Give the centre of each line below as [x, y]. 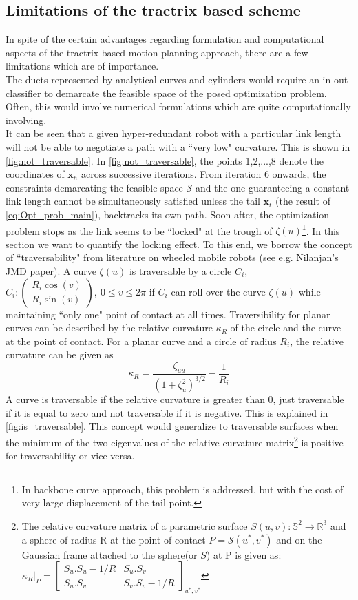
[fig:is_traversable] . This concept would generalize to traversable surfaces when [172, 426]
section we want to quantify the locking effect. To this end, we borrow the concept [179, 244]
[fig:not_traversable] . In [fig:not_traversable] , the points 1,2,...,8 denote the [165, 160]
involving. [26, 120]
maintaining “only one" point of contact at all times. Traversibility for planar [168, 314]
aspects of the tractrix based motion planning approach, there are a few [157, 52]
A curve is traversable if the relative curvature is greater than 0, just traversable [175, 399]
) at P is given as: [244, 554]
